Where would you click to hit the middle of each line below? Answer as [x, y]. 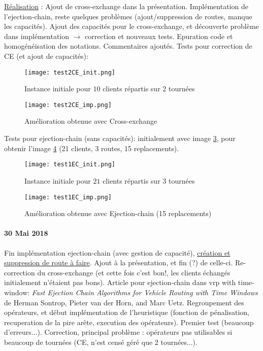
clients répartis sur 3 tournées [149, 180]
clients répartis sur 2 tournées [149, 89]
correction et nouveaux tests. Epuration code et [159, 36]
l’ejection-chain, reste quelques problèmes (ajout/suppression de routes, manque [128, 16]
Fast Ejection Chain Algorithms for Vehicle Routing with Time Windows [145, 292]
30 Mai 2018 [26, 233]
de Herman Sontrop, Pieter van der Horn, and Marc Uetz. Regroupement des [124, 302]
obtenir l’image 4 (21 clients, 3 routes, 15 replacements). [92, 148]
